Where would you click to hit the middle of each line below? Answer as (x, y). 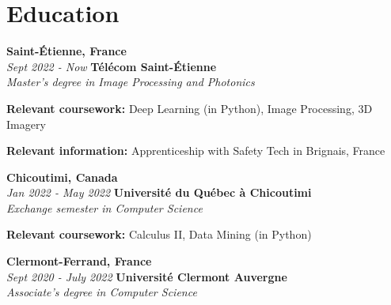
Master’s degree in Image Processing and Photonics (131, 82)
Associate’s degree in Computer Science (102, 292)
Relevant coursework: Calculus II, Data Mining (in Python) (159, 234)
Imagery (26, 124)
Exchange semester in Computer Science (104, 207)
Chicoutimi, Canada (62, 177)
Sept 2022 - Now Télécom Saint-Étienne (112, 66)
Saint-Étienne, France (66, 51)
